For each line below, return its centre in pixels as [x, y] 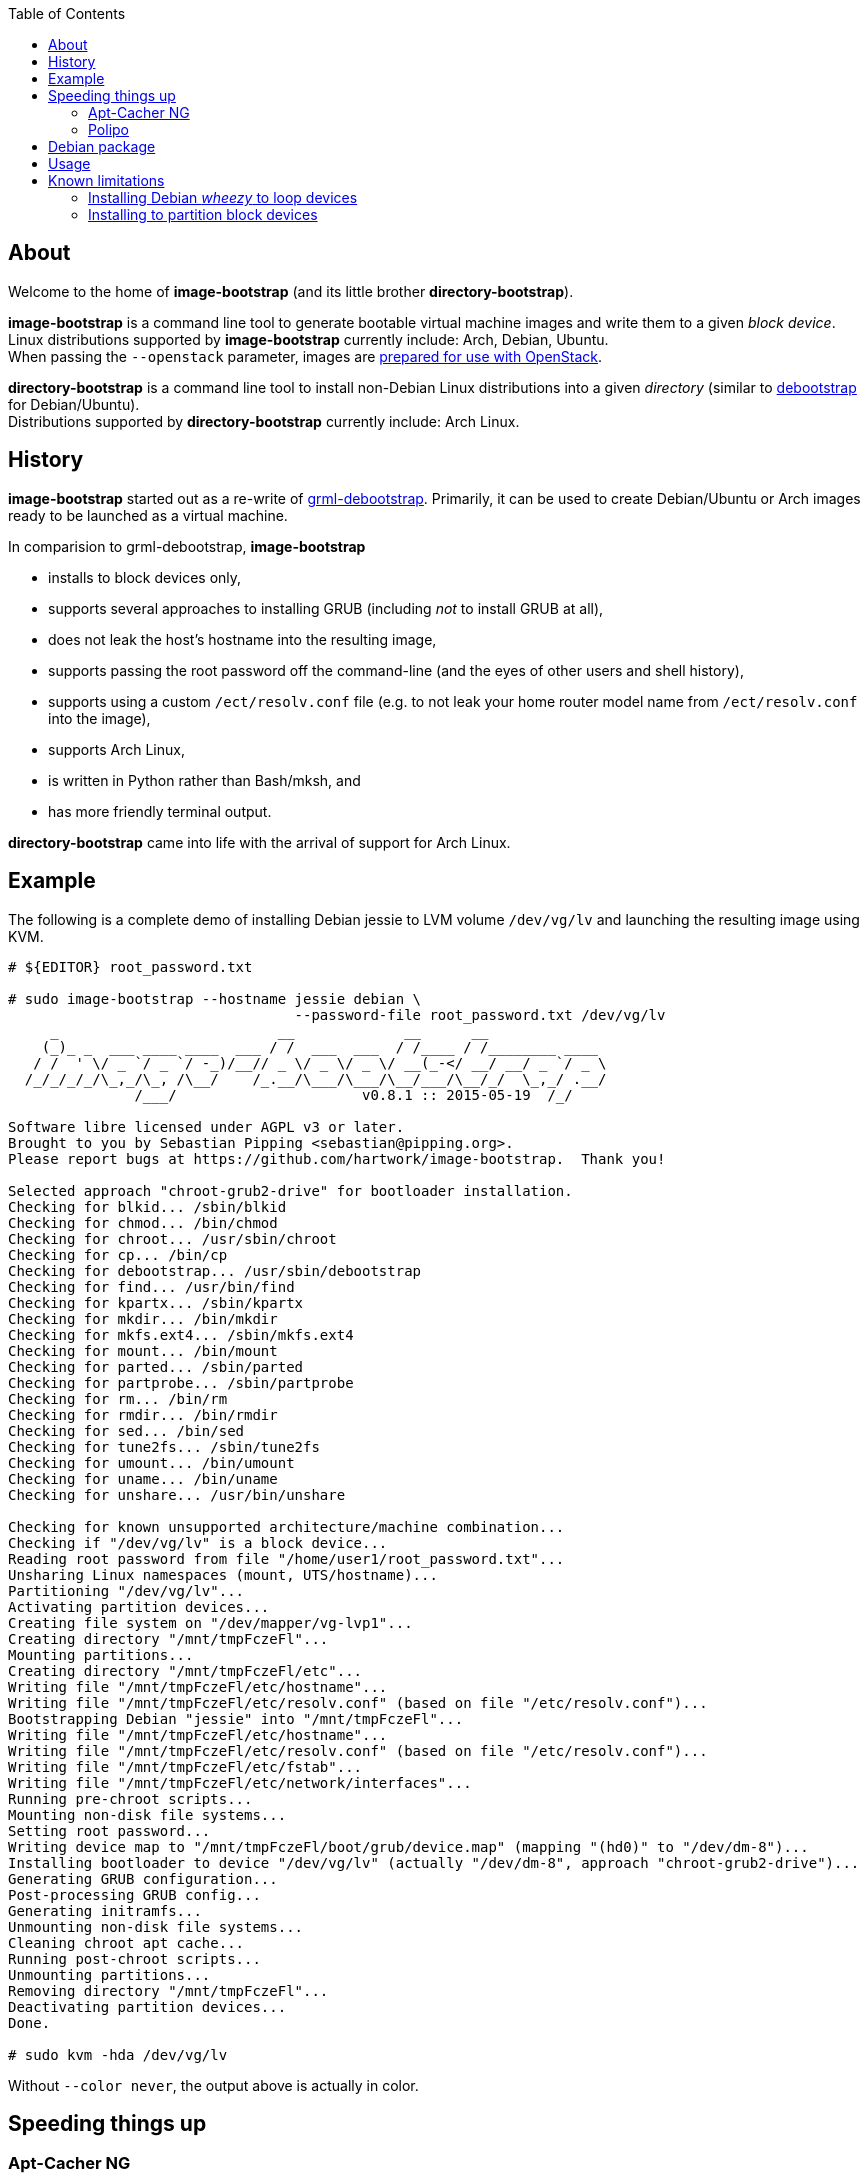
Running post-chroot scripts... [134, 1958]
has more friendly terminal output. [160, 811]
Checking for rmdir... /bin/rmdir [143, 1414]
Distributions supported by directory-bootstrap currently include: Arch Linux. [264, 421]
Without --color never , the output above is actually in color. [213, 2085]
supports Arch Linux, [116, 749]
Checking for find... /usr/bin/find [151, 1286]
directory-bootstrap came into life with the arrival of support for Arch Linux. [259, 842]
